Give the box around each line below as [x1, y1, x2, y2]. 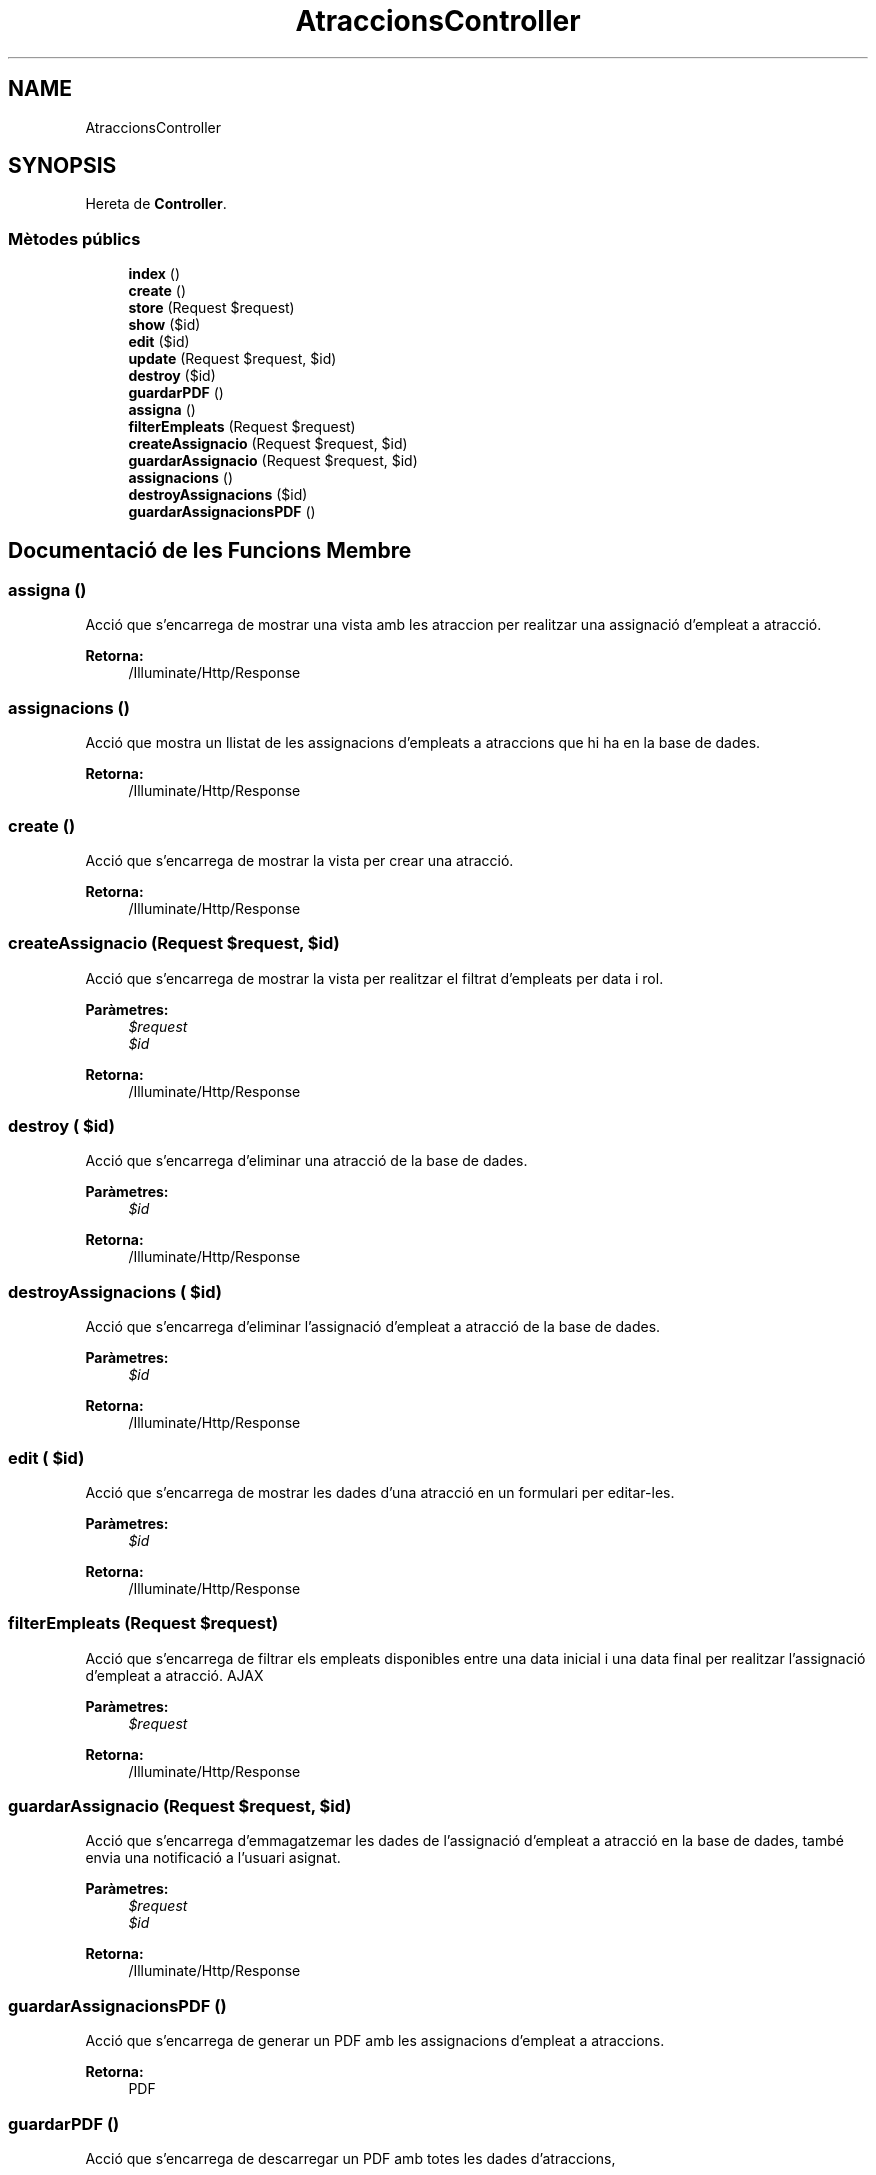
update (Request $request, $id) [128, 350, 337, 368]
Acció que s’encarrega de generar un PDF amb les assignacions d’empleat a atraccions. [85, 2032, 665, 2050]
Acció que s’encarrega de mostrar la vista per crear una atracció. [85, 851, 514, 869]
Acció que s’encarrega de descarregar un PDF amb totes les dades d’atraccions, [85, 2149, 616, 2167]
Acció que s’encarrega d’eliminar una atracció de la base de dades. [85, 1152, 528, 1170]
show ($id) [128, 316, 201, 334]
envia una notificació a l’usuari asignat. [85, 1849, 341, 1867]
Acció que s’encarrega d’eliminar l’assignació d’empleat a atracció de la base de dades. [85, 1318, 661, 1336]
